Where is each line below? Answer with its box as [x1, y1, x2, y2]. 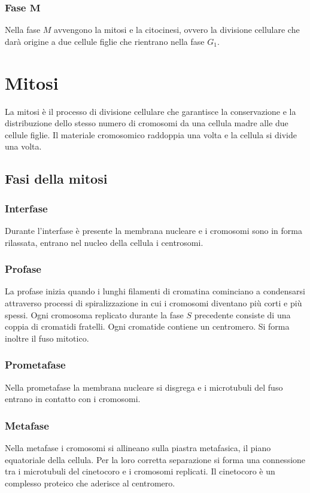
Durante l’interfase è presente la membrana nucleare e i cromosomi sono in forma [5, 224, 302, 236]
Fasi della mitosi [5, 169, 108, 188]
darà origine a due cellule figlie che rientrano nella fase [5, 35, 205, 47]
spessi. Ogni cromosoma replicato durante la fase [5, 308, 184, 321]
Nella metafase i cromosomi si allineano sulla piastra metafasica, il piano [5, 441, 271, 454]
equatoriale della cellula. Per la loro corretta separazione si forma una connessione [5, 453, 306, 465]
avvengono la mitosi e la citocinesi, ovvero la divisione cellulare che [54, 23, 300, 36]
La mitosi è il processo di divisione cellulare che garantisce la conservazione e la [5, 105, 296, 117]
